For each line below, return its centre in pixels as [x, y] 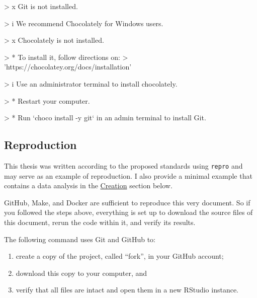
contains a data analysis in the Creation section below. [88, 185]
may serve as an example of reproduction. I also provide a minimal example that [128, 175]
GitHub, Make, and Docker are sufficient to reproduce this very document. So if [127, 202]
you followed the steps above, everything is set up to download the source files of [128, 212]
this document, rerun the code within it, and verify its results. [100, 222]
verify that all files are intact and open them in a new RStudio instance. [127, 290]
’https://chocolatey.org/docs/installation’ [68, 67]
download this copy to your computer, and [81, 273]
